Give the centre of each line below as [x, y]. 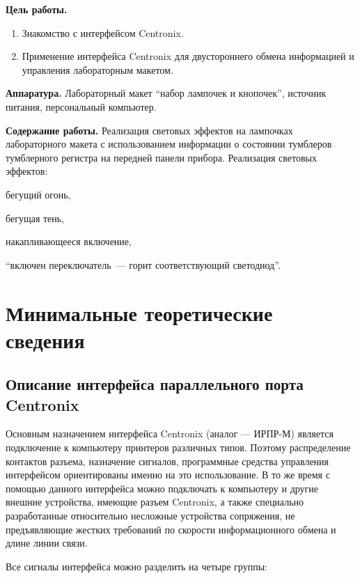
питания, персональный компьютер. [81, 106]
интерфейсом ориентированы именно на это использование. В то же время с [168, 475]
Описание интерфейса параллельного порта [155, 384]
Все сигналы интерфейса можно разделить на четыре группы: [136, 566]
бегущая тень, [35, 218]
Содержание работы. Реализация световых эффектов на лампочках [149, 130]
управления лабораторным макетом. [97, 69]
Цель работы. [37, 9]
